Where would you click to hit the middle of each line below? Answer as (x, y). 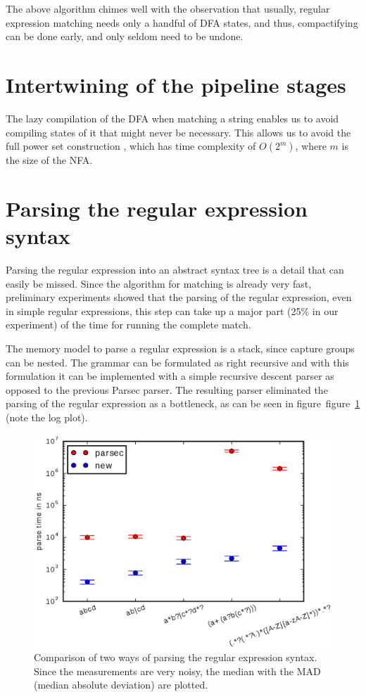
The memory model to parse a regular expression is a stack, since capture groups (180, 348)
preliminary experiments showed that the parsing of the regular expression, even (179, 297)
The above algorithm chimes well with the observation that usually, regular (168, 8)
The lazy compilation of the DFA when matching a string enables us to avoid (172, 118)
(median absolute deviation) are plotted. (121, 685)
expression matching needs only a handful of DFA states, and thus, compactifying (182, 22)
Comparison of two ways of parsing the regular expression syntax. (176, 657)
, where (311, 146)
